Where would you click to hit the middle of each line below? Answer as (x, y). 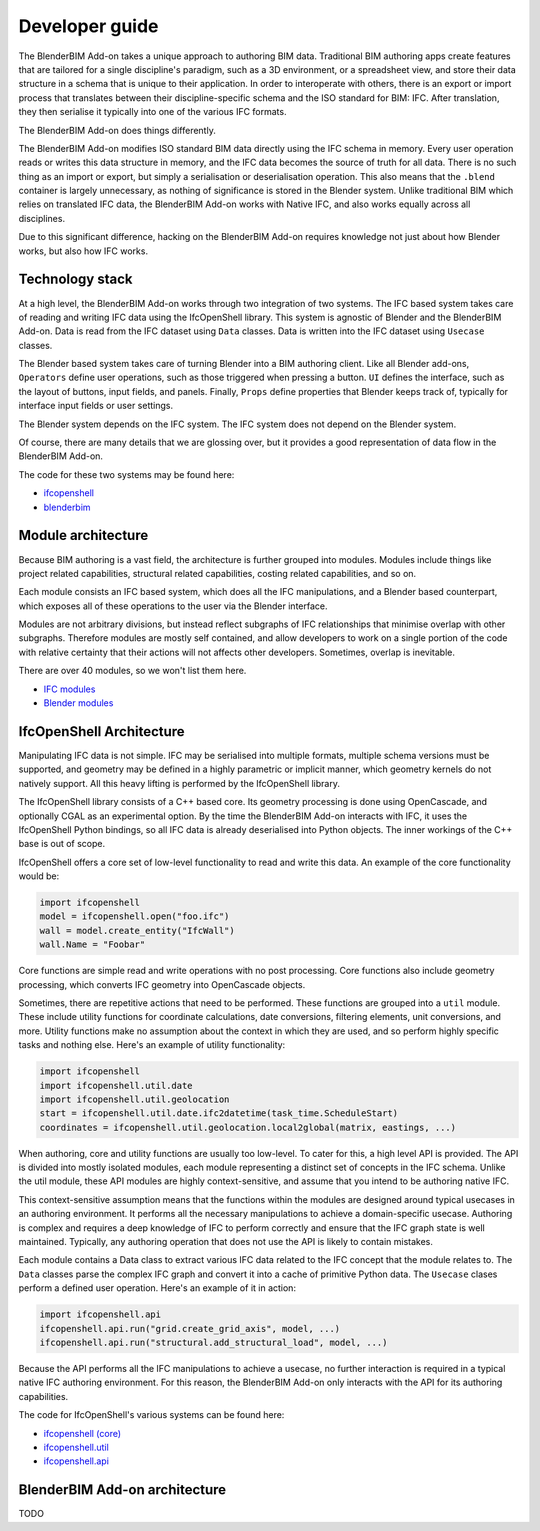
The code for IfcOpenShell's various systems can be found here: (151, 1415)
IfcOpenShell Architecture (101, 731)
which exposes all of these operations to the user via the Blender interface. (173, 606)
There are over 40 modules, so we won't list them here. (132, 671)
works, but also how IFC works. (83, 251)
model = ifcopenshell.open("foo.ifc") (134, 916)
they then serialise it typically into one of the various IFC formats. (152, 112)
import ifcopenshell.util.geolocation (134, 1099)
